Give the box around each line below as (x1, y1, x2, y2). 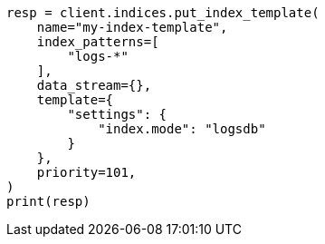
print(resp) (6, 194, 91, 209)
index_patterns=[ (36, 34, 159, 49)
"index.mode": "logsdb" (98, 122, 266, 136)
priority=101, (36, 165, 137, 180)
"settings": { (67, 107, 167, 122)
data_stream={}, (36, 78, 152, 93)
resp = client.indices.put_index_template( (6, 5, 320, 20)
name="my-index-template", (36, 20, 228, 34)
